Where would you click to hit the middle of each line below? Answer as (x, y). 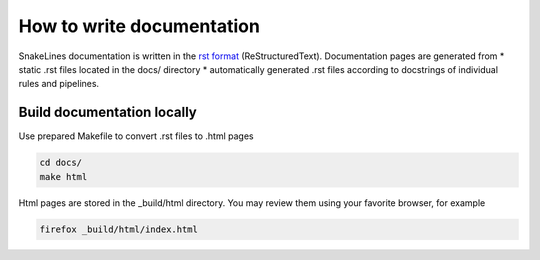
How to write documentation (139, 26)
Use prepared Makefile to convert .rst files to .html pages (136, 136)
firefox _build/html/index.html (119, 229)
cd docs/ (61, 163)
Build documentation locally (107, 112)
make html (63, 176)
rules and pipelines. (59, 84)
